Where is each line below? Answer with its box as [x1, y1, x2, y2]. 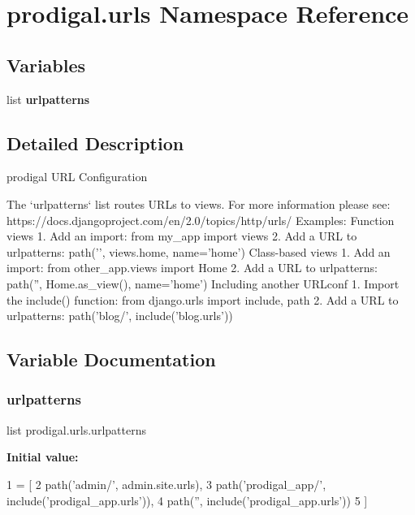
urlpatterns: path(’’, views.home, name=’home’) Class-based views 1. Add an [6, 243, 391, 260]
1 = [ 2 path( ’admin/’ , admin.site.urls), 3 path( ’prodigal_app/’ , [6, 475, 326, 492]
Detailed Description [6, 130, 184, 155]
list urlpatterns [6, 90, 90, 107]
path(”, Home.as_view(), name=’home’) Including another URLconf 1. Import [6, 275, 400, 292]
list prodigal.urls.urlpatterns [6, 421, 146, 438]
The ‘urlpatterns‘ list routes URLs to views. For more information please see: [6, 195, 391, 212]
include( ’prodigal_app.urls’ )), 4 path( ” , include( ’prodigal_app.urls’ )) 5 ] [6, 491, 368, 509]
